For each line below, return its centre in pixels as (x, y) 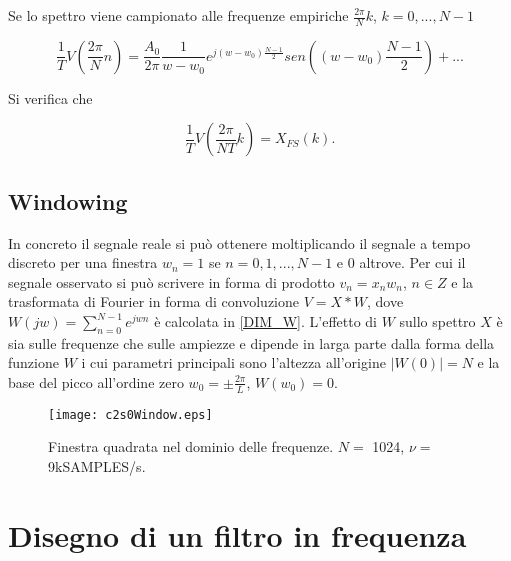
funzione (33, 362)
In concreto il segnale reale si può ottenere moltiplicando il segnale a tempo (239, 242)
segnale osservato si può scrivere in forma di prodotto (171, 281)
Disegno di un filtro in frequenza (237, 534)
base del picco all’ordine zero (96, 381)
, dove (385, 301)
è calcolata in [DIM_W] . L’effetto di (265, 321)
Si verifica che (50, 97)
